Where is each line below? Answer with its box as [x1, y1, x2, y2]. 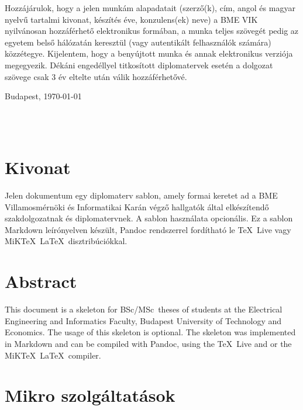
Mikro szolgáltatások [5, 383, 175, 407]
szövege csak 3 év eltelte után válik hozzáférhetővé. [5, 70, 187, 82]
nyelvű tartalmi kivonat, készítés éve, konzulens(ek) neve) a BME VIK [5, 13, 258, 25]
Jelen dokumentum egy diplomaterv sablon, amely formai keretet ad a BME [5, 189, 278, 201]
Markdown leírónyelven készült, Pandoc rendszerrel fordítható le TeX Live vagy [5, 223, 291, 235]
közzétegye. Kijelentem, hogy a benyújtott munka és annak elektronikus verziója [5, 47, 293, 60]
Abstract [5, 269, 77, 293]
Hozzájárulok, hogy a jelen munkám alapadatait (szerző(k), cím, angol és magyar [5, 2, 295, 13]
